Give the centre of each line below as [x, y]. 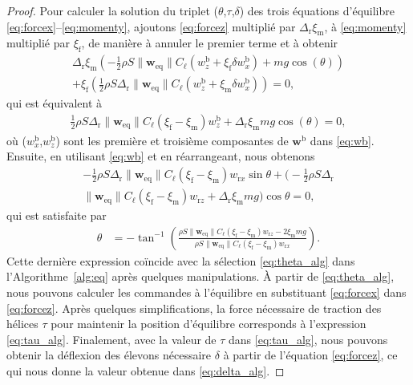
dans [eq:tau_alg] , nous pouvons [308, 339]
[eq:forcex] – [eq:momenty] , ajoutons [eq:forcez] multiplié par [151, 26]
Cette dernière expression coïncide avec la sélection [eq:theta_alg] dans [181, 260]
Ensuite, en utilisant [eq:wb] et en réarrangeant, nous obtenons [161, 156]
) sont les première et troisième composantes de [172, 140]
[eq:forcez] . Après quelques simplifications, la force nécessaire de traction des [194, 308]
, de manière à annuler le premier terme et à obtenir [210, 43]
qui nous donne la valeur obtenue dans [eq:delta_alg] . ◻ [146, 370]
